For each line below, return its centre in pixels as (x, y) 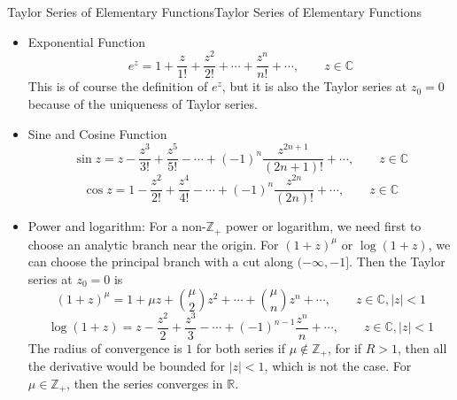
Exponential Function (87, 41)
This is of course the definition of (118, 86)
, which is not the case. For (338, 366)
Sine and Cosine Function (97, 133)
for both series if (240, 347)
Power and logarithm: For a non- (117, 226)
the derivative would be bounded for (126, 366)
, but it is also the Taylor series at (314, 86)
